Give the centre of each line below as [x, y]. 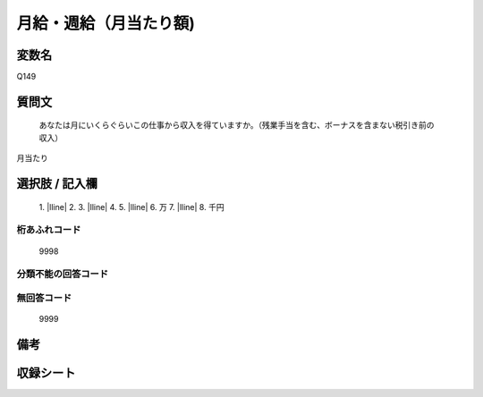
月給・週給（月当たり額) [106, 23]
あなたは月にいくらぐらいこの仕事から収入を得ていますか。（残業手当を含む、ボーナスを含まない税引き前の [237, 125]
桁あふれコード [49, 230]
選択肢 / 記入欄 [57, 184]
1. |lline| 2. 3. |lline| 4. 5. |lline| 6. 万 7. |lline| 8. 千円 [131, 207]
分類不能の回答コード [63, 275]
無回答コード [44, 298]
